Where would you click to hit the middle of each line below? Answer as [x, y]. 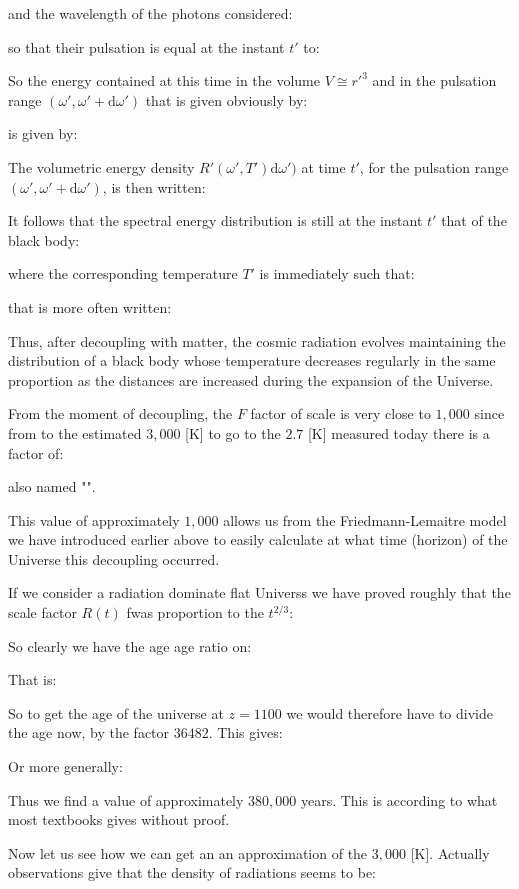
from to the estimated [75, 432]
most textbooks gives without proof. [119, 819]
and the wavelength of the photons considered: [150, 13]
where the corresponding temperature [123, 273]
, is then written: [154, 186]
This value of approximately [94, 519]
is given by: [43, 133]
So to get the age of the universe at [116, 712]
